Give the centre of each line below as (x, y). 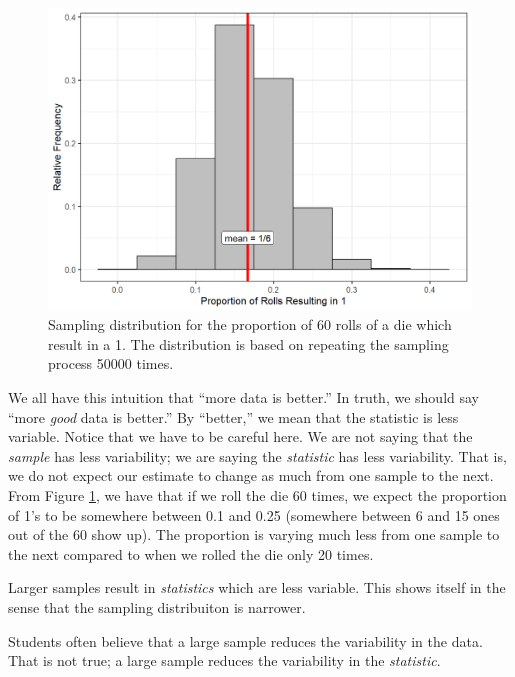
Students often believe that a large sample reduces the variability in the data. (245, 640)
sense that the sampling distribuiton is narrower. (157, 606)
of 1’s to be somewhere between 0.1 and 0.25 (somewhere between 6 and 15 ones (254, 514)
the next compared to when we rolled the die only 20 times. (191, 553)
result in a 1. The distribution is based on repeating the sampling (248, 343)
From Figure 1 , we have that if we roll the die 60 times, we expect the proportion (257, 495)
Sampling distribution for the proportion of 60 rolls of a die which (250, 324)
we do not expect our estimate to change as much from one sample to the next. (251, 475)
